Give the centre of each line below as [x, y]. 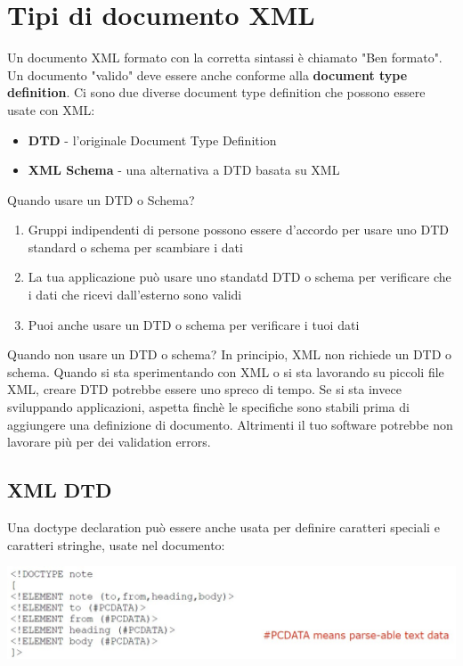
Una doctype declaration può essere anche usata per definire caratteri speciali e [223, 527]
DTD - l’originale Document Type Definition [152, 140]
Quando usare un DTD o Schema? [101, 199]
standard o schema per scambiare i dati [135, 247]
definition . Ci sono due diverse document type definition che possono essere [216, 92]
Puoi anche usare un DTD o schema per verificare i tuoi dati [194, 324]
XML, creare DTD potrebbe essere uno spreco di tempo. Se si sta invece [204, 389]
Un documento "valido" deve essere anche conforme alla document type [207, 74]
